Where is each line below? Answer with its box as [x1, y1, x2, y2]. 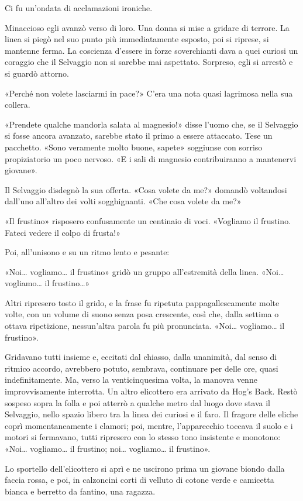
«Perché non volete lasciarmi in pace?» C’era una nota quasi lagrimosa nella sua [5, 87, 293, 99]
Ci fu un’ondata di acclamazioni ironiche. [5, 2, 153, 13]
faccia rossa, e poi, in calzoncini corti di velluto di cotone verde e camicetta [5, 473, 274, 486]
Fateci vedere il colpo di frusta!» [5, 226, 120, 238]
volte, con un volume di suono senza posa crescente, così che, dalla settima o [5, 308, 279, 320]
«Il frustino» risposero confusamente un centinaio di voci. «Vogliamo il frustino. [5, 214, 291, 227]
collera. [5, 98, 30, 111]
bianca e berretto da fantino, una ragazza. [5, 485, 156, 497]
